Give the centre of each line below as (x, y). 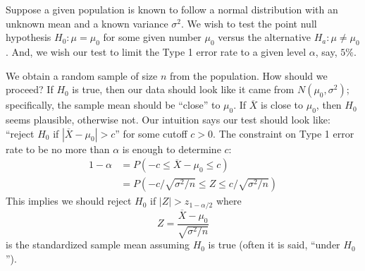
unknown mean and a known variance (87, 23)
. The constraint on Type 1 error (284, 133)
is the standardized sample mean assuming (98, 245)
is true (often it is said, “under (274, 245)
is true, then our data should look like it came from (183, 89)
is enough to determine (172, 149)
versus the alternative (264, 37)
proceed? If (30, 89)
